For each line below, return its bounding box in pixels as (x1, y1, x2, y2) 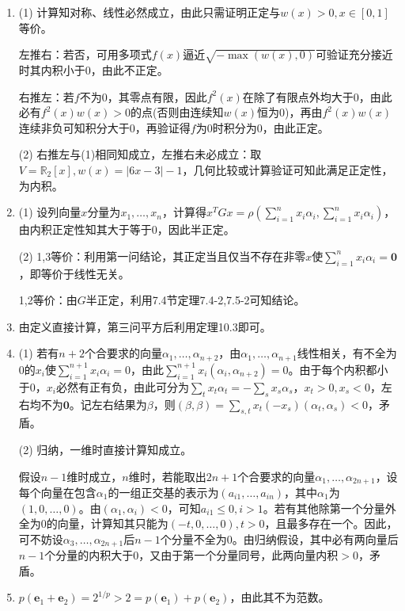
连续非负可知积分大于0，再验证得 (18, 119, 191, 136)
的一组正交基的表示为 (108, 483, 219, 500)
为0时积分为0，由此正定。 (195, 119, 329, 136)
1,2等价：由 (18, 292, 78, 308)
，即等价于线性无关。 (18, 265, 130, 281)
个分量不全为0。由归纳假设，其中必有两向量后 (160, 530, 399, 547)
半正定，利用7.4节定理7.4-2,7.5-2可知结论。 (85, 292, 305, 308)
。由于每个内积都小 (288, 361, 388, 377)
